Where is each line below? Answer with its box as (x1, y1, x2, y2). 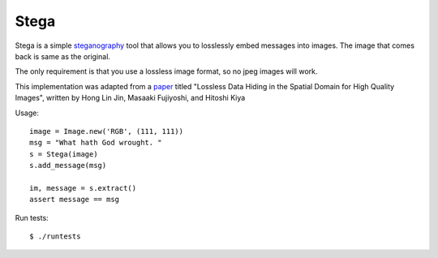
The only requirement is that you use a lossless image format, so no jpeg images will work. (15, 67, 318, 76)
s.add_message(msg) (29, 161, 107, 170)
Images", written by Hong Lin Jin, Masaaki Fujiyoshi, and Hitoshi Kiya (15, 93, 246, 103)
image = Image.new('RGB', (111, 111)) (29, 127, 184, 135)
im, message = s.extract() (29, 183, 137, 192)
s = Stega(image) (29, 149, 98, 158)
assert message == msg (29, 195, 120, 204)
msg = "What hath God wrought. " (29, 138, 162, 148)
